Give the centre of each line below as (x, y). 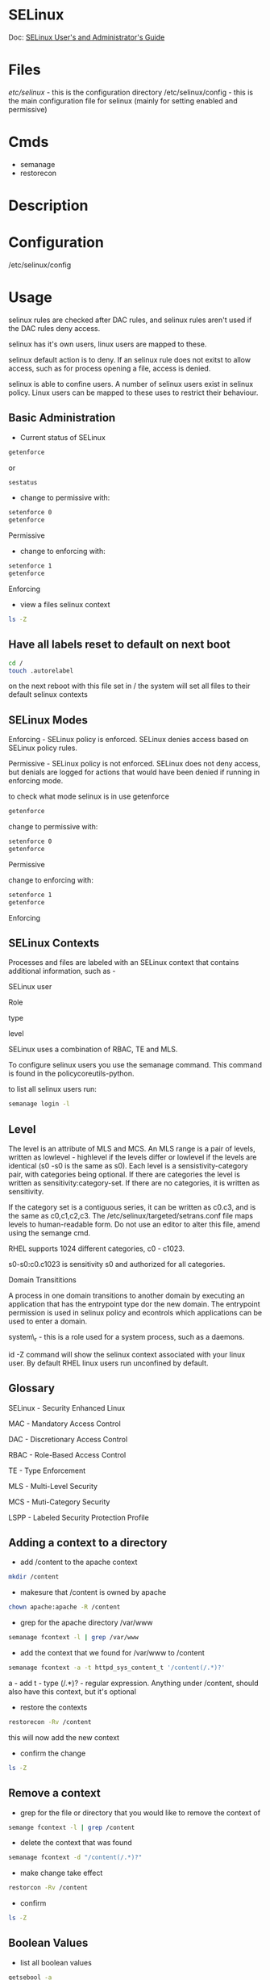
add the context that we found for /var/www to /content (112, 1653)
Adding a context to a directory (88, 1543)
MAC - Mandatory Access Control (64, 1424)
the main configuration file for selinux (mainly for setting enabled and (123, 101)
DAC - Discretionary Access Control (68, 1439)
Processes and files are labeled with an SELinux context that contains (124, 963)
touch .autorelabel (41, 671)
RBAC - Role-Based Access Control (67, 1454)
